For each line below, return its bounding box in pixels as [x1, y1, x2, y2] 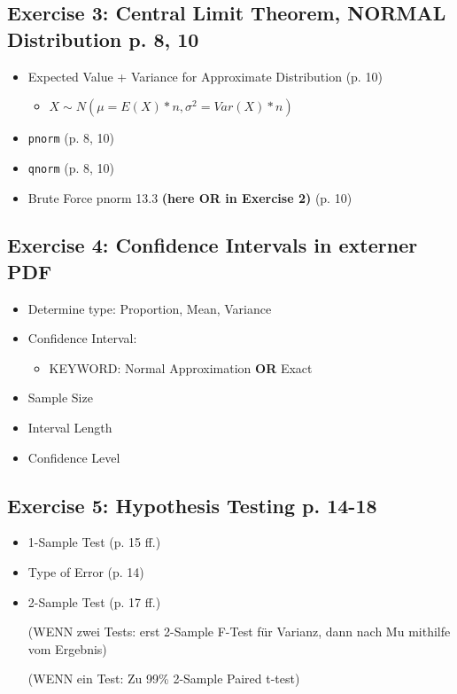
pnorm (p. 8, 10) [27, 129, 115, 147]
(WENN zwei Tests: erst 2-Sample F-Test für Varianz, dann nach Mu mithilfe [27, 622, 451, 641]
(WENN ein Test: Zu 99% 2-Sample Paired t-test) [27, 669, 300, 688]
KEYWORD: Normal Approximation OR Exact [49, 358, 313, 377]
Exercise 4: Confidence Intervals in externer [7, 231, 418, 259]
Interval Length [27, 418, 112, 437]
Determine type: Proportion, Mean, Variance [27, 299, 272, 317]
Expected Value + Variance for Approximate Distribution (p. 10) [27, 66, 383, 85]
